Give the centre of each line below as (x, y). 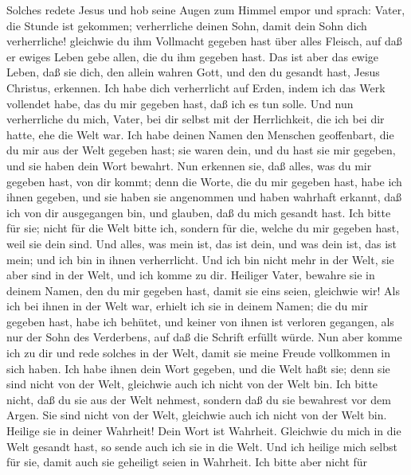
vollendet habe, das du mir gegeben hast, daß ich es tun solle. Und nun (180, 103)
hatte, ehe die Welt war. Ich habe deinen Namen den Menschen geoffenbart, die (200, 134)
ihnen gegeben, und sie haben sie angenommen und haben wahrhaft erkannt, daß (204, 197)
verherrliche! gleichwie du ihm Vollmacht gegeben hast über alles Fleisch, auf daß (204, 41)
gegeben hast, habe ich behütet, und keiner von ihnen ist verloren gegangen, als (200, 321)
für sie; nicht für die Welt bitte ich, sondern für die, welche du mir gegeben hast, (203, 228)
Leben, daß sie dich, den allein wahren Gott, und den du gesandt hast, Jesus (193, 72)
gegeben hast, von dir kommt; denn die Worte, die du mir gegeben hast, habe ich (204, 181)
